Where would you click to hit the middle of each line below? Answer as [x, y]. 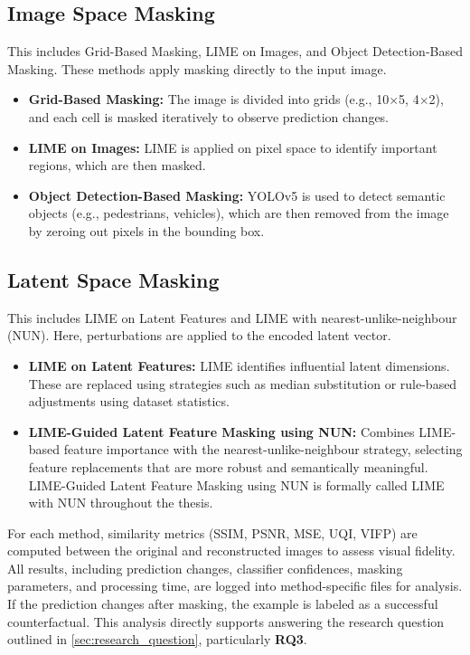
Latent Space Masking [113, 279]
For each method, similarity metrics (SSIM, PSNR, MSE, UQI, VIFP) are [212, 532]
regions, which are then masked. [117, 165]
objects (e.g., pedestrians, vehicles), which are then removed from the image [239, 213]
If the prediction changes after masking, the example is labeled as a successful [223, 604]
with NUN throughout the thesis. [121, 503]
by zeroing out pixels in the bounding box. [146, 230]
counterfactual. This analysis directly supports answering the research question [226, 621]
